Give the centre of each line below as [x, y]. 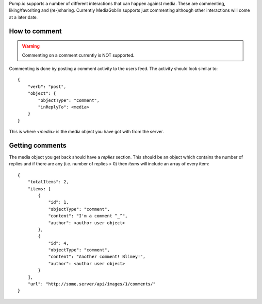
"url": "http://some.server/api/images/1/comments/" [92, 284]
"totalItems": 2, [48, 182]
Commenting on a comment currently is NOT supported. [78, 55]
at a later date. [24, 17]
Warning [31, 46]
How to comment [35, 31]
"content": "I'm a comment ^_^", [88, 216]
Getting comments [38, 145]
